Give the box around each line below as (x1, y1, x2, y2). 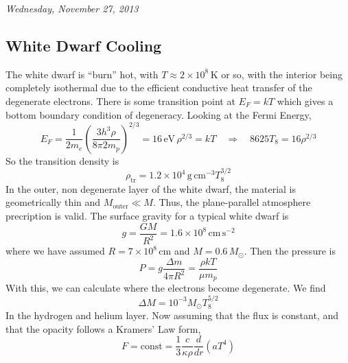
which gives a (277, 93, 334, 108)
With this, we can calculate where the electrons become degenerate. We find (5, 281, 326, 295)
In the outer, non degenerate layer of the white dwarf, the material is (5, 181, 296, 196)
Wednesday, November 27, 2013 (5, 1, 139, 15)
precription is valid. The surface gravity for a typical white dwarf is (5, 209, 289, 223)
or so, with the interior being (221, 67, 343, 81)
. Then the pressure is (244, 244, 336, 258)
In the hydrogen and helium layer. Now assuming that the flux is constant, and (5, 308, 338, 323)
